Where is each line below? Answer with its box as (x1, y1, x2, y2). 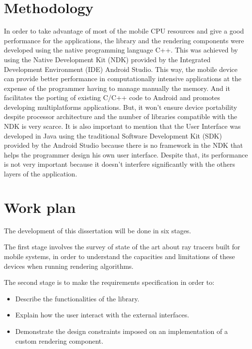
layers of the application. (4, 169, 78, 179)
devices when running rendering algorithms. (4, 261, 134, 271)
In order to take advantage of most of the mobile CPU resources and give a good (4, 26, 244, 36)
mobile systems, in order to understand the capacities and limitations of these (4, 251, 235, 261)
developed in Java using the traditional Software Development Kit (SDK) (4, 130, 222, 140)
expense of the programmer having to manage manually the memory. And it (4, 83, 230, 93)
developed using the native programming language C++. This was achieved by (4, 45, 238, 55)
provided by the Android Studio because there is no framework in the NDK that (4, 140, 243, 150)
